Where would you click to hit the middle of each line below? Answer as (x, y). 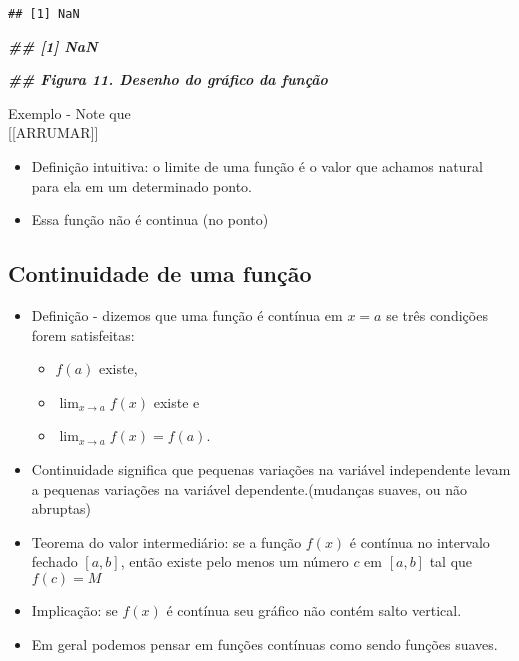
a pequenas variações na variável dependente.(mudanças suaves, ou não (249, 488)
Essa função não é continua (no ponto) (150, 219)
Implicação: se (74, 609)
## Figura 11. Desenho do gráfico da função (168, 79)
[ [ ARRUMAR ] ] (53, 132)
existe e (176, 401)
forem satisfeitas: (83, 334)
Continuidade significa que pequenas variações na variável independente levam (271, 468)
